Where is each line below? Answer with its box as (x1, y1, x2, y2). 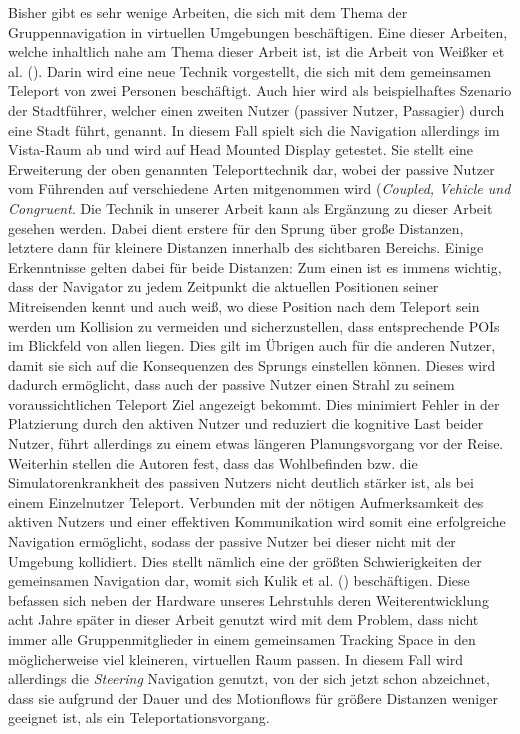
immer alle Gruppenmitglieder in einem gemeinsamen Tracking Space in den (8, 629, 476, 649)
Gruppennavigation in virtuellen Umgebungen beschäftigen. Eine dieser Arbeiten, (8, 21, 508, 42)
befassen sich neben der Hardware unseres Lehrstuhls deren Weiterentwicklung (8, 589, 489, 610)
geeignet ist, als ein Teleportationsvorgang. (8, 707, 270, 728)
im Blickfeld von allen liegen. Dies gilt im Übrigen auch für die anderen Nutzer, (8, 335, 496, 356)
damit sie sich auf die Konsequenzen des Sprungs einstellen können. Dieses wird (8, 354, 496, 375)
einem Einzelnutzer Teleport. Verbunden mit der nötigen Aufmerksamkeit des (8, 491, 484, 512)
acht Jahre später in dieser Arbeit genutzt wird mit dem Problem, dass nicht (8, 609, 479, 630)
